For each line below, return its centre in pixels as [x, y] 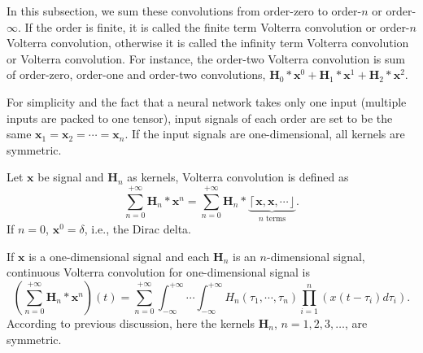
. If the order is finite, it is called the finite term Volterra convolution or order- [214, 26]
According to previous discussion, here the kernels [131, 322]
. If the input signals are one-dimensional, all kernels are [265, 134]
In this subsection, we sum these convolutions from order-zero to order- [184, 11]
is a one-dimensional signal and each [119, 256]
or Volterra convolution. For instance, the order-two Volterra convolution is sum [206, 58]
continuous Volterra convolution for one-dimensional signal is [159, 272]
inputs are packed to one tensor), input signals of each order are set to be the [200, 118]
